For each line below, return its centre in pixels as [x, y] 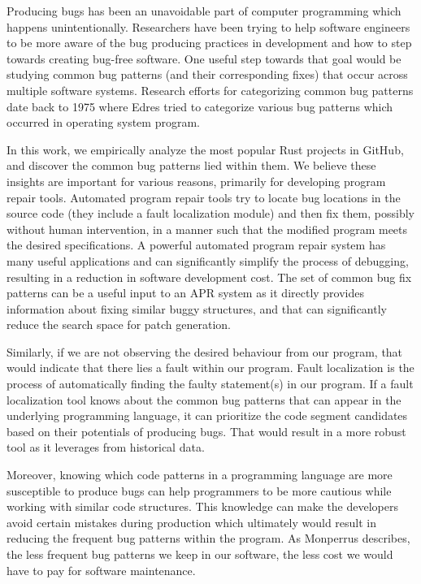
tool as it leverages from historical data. [106, 447]
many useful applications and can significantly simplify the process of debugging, [208, 260]
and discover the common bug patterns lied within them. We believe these [191, 165]
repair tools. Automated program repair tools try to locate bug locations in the [204, 197]
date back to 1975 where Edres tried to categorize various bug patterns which [200, 106]
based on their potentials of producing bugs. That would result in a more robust [206, 431]
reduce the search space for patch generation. [119, 324]
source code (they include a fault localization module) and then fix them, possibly [210, 213]
